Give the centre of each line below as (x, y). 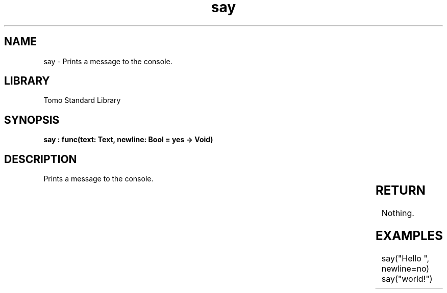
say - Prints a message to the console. (108, 61)
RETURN (400, 191)
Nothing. (398, 213)
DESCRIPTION (41, 159)
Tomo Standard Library (82, 100)
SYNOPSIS (32, 120)
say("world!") (407, 278)
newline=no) (405, 268)
